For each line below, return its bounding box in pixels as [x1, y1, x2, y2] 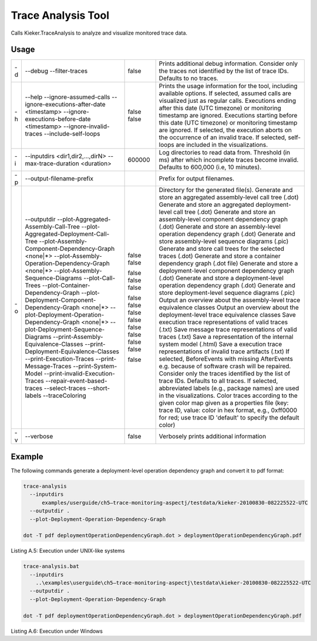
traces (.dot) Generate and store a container [158, 252, 281, 260]
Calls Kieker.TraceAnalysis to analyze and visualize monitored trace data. [11, 29, 188, 36]
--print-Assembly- [53, 333, 103, 341]
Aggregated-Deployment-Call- [25, 230, 110, 238]
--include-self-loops [43, 130, 100, 138]
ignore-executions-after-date [25, 100, 106, 109]
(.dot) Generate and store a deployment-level [158, 274, 284, 282]
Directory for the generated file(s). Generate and [158, 186, 293, 194]
